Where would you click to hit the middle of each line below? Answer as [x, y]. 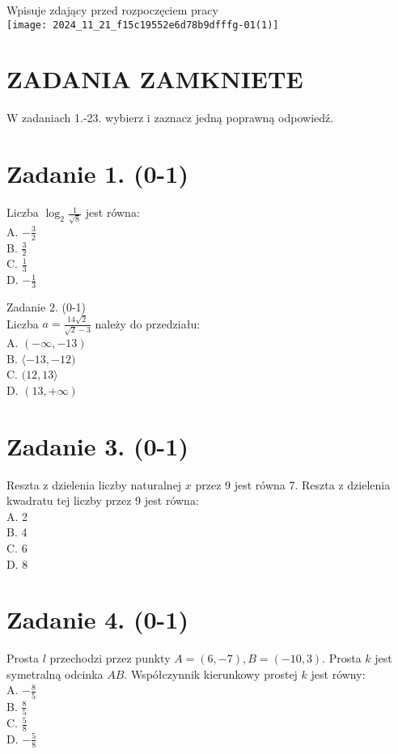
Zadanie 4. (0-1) [97, 619]
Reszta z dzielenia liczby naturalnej [94, 484]
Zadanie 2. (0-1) [46, 307]
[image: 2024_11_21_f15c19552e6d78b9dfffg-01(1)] [143, 25]
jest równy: [338, 674]
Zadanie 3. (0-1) [97, 445]
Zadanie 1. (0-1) [97, 174]
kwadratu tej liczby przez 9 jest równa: [103, 500]
